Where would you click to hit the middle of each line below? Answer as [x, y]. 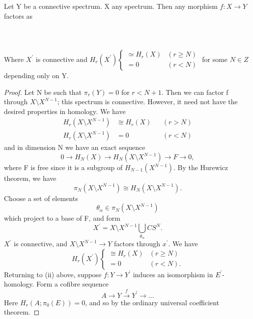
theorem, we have [30, 178]
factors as [18, 15]
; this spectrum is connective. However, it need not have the [147, 101]
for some [215, 59]
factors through [137, 244]
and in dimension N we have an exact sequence [75, 147]
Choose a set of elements [41, 198]
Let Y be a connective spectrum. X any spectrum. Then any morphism [111, 6]
